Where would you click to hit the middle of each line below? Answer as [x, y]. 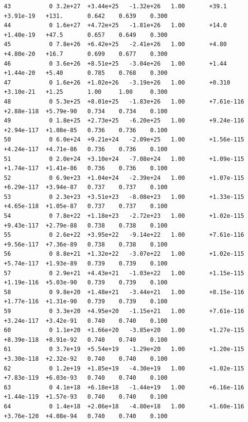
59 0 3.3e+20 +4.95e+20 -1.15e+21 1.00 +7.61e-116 [124, 311]
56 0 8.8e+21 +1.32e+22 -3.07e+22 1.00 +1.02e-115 [124, 254]
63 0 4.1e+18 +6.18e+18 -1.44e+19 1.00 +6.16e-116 [124, 387]
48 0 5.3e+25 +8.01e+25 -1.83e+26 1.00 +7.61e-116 [124, 101]
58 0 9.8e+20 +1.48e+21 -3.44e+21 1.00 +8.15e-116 [124, 292]
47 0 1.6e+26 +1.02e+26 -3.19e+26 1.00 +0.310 [117, 82]
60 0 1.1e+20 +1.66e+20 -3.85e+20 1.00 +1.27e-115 [124, 330]
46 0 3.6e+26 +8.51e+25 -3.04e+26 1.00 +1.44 [115, 63]
